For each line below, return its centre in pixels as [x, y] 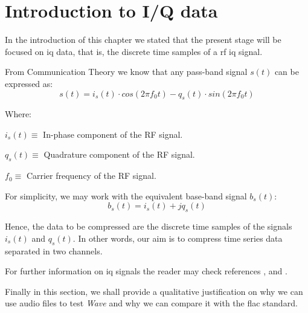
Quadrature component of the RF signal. [119, 154]
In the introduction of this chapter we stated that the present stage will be [143, 40]
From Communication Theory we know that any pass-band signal [126, 72]
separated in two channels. [54, 250]
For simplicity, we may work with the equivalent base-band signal [126, 195]
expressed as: [29, 83]
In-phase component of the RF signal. [113, 134]
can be [287, 72]
